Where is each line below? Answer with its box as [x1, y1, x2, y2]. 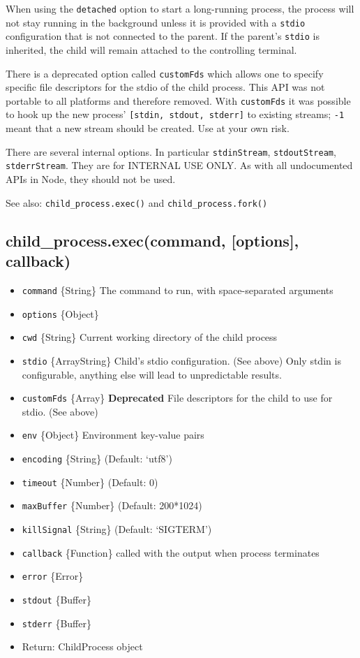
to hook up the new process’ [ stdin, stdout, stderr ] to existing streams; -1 [6, 107, 345, 122]
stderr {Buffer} [22, 615, 91, 630]
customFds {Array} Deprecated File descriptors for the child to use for [22, 390, 333, 405]
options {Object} [22, 306, 99, 321]
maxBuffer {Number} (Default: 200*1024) [22, 498, 202, 513]
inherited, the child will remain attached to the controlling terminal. [6, 42, 297, 57]
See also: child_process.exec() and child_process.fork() [6, 195, 268, 210]
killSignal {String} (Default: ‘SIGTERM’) [22, 521, 212, 536]
